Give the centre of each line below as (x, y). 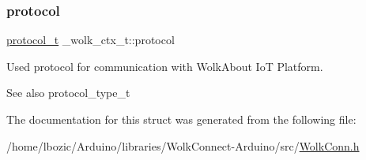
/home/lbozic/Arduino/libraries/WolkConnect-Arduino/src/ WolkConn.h (183, 145)
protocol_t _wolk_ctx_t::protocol (91, 40)
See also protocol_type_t (68, 93)
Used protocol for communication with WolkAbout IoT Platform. (165, 66)
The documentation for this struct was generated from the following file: (181, 119)
